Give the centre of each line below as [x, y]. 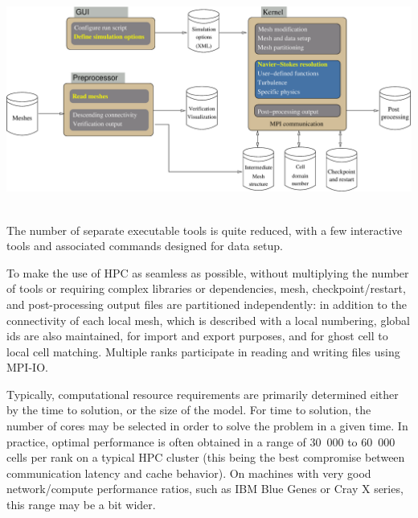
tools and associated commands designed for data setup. [145, 246]
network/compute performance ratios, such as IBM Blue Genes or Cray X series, [205, 489]
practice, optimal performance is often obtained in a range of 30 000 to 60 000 [201, 441]
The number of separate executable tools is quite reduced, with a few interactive [205, 230]
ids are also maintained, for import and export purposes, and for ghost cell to [197, 336]
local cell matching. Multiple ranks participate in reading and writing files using [203, 351]
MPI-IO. [27, 367]
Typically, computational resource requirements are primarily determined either [203, 394]
